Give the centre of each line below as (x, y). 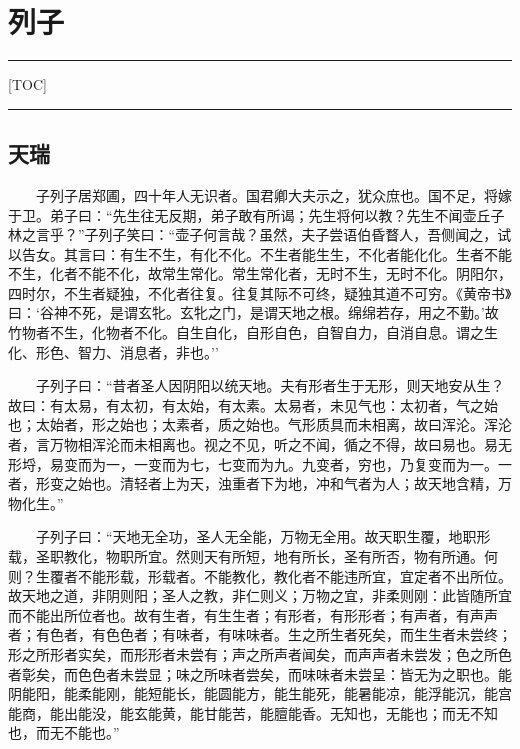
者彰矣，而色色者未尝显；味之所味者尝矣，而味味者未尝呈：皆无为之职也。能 (260, 673)
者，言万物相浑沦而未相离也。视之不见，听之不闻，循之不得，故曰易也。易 (253, 444)
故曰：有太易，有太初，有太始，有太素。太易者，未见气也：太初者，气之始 (253, 404)
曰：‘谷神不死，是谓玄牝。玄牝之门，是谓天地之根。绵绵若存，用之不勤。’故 (253, 312)
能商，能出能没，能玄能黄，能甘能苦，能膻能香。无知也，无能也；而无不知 (253, 712)
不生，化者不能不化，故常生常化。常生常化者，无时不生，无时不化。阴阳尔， (260, 273)
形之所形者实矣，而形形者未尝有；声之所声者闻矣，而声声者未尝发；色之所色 (260, 653)
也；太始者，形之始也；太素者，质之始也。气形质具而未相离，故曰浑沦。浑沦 (260, 424)
